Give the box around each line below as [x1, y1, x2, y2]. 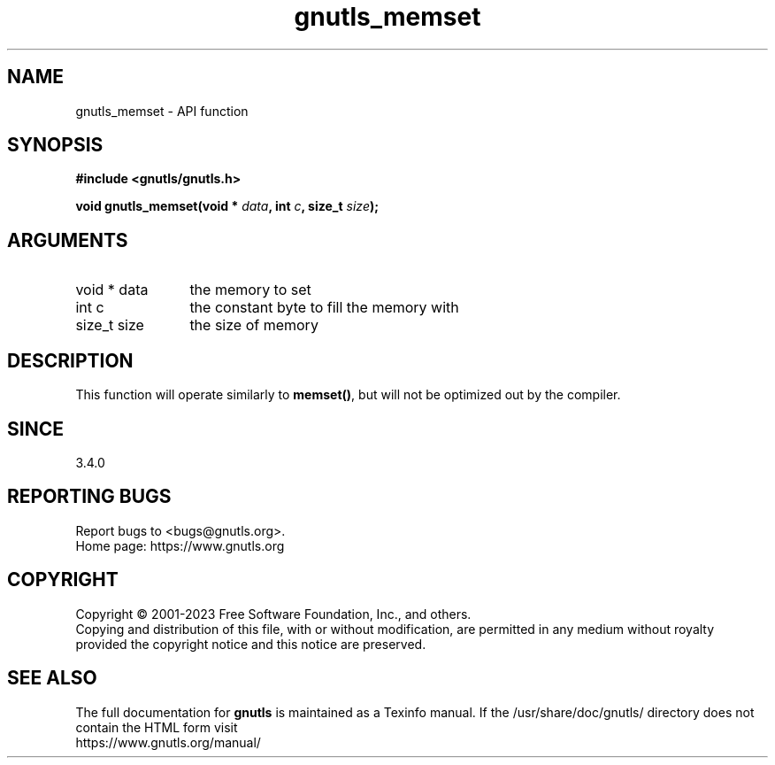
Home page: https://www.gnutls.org [75, 537, 285, 553]
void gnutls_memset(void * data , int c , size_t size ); [75, 198, 380, 214]
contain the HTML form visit [75, 719, 238, 735]
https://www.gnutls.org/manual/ [75, 734, 261, 750]
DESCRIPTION [7, 349, 134, 372]
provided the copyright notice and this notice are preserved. [75, 636, 426, 652]
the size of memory [189, 316, 318, 335]
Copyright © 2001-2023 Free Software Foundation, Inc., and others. [75, 606, 472, 622]
